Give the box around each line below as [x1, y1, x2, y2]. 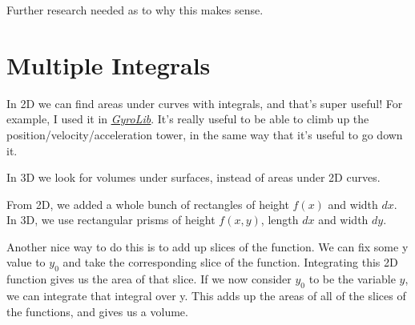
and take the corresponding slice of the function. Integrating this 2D [62, 254, 398, 271]
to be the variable [308, 271, 396, 287]
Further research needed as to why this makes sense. [6, 2, 264, 18]
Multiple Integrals [6, 48, 211, 81]
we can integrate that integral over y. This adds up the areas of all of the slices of [6, 287, 406, 304]
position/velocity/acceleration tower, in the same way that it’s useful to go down [6, 126, 403, 142]
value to [6, 254, 46, 271]
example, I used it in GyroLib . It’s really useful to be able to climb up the [6, 110, 369, 127]
